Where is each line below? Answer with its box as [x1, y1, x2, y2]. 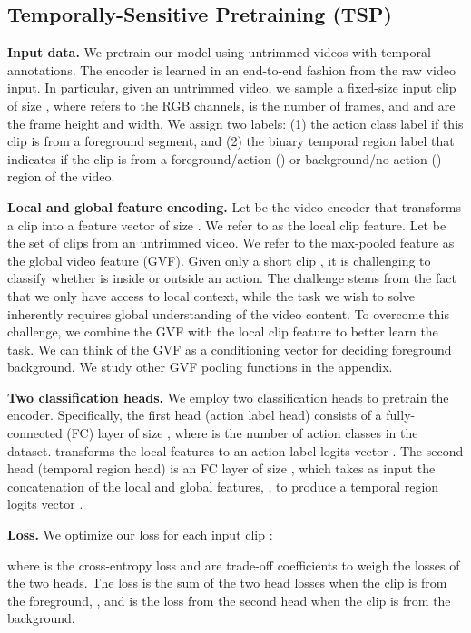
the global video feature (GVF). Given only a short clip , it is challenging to [7, 250, 431, 269]
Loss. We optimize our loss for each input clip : [7, 525, 273, 544]
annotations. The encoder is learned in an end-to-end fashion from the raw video [7, 60, 456, 79]
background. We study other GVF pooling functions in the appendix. [7, 357, 393, 376]
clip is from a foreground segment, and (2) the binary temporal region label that [7, 131, 455, 151]
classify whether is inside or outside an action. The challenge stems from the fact [7, 268, 456, 287]
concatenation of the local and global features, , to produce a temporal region [7, 476, 439, 495]
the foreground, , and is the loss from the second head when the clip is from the [7, 590, 451, 609]
